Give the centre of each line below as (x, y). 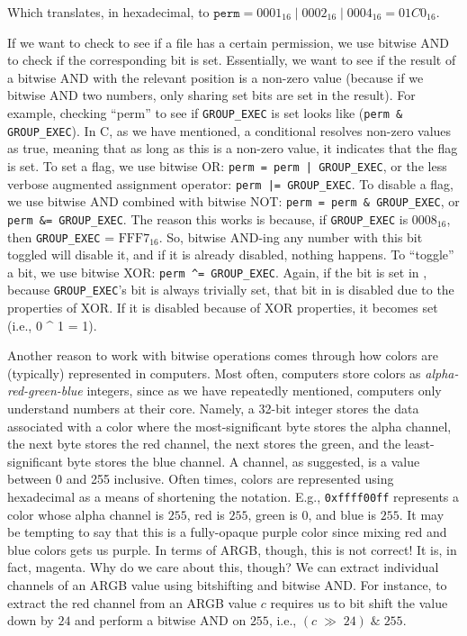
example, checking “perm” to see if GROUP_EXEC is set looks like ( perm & (205, 112)
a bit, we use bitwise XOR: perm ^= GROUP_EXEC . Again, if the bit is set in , (217, 272)
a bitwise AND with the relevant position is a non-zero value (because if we (216, 77)
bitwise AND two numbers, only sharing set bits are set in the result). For (211, 95)
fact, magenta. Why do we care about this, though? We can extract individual (223, 567)
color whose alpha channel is (86, 514)
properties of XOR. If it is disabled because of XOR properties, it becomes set (223, 308)
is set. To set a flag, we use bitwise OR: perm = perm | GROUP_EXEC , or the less (227, 165)
